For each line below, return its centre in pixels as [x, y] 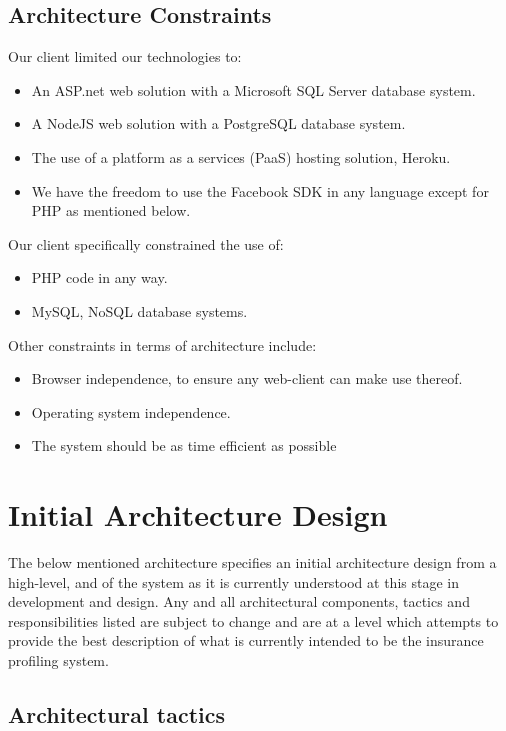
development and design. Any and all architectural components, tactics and [239, 601]
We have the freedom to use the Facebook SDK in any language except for [260, 190]
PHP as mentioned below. [111, 210]
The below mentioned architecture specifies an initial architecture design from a [252, 562]
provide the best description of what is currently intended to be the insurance [246, 640]
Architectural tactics [117, 714]
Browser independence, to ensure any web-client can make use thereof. [247, 378]
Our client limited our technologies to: [125, 56]
